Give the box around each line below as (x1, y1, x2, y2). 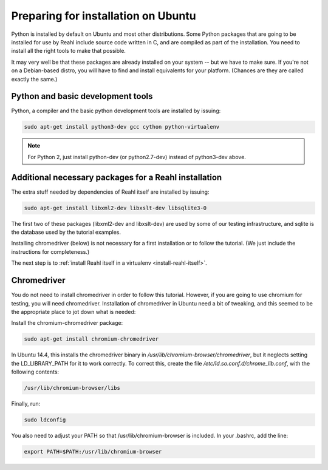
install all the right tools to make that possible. (11, 47, 126, 55)
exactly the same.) (11, 75, 58, 83)
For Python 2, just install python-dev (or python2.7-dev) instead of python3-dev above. (27, 153, 246, 160)
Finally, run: (11, 400, 41, 407)
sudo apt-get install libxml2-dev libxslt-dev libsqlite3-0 (24, 204, 207, 211)
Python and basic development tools (11, 91, 153, 101)
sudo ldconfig (24, 416, 66, 423)
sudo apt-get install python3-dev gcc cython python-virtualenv (24, 123, 220, 131)
